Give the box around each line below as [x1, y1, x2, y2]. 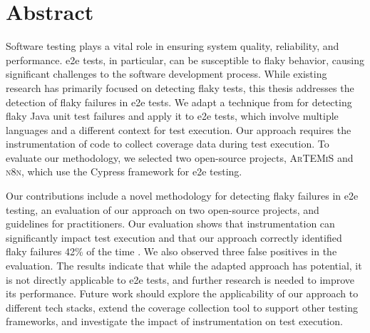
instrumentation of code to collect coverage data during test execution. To [6, 136, 329, 151]
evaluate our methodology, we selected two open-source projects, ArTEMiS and [6, 150, 354, 165]
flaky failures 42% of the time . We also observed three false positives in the [6, 244, 337, 259]
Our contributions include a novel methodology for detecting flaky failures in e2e [6, 188, 359, 203]
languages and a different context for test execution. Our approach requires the [6, 122, 351, 137]
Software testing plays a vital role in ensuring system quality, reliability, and [6, 39, 339, 53]
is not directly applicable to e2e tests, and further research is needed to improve [6, 272, 355, 287]
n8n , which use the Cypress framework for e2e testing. [6, 164, 242, 179]
